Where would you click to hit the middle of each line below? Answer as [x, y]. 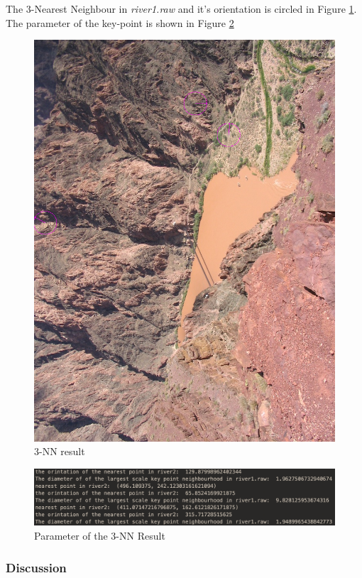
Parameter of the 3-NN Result [100, 536]
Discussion [36, 567]
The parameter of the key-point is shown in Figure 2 [120, 22]
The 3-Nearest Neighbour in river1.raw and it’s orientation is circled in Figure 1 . [181, 9]
